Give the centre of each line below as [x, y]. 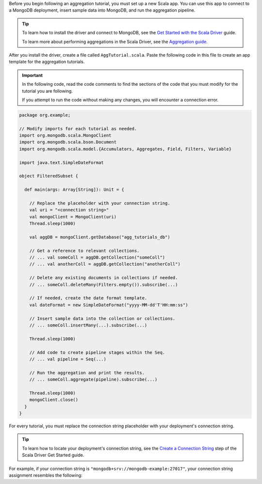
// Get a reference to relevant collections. [84, 250]
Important [33, 75]
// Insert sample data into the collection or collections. [102, 318]
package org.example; [45, 115]
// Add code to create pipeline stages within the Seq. [97, 352]
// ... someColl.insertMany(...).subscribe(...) [88, 325]
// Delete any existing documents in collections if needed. [104, 278]
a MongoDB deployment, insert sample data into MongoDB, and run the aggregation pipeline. [102, 10]
